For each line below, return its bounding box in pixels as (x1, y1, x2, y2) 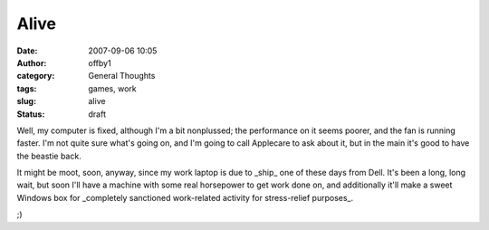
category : (16, 71, 55, 81)
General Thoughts (88, 71, 156, 81)
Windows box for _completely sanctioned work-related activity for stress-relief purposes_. (16, 192, 354, 203)
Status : (16, 109, 45, 120)
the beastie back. (16, 150, 81, 161)
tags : (16, 82, 37, 94)
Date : (16, 45, 38, 56)
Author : (16, 57, 47, 68)
